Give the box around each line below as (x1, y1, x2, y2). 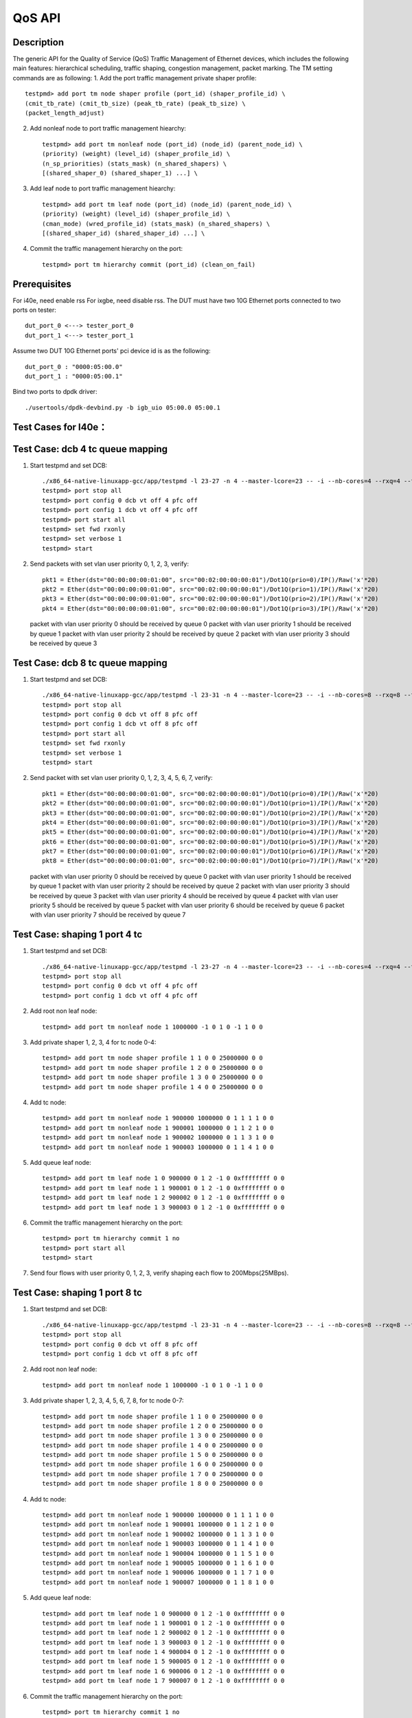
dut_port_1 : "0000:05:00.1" (25, 372, 123, 380)
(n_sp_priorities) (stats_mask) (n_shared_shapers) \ (42, 159, 227, 168)
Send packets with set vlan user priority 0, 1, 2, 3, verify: (30, 560, 189, 568)
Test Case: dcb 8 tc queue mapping (12, 657, 168, 669)
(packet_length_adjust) (25, 109, 105, 117)
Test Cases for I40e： (12, 421, 108, 433)
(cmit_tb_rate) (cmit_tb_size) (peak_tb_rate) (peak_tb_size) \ (25, 100, 247, 107)
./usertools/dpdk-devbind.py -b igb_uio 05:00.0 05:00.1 (25, 403, 221, 412)
